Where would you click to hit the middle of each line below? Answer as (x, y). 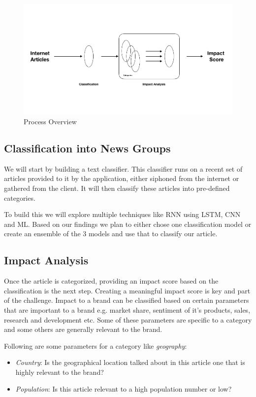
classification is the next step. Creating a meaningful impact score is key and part (127, 290)
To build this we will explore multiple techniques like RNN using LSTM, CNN (122, 214)
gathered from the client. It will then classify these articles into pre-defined (117, 188)
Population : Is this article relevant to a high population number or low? (124, 388)
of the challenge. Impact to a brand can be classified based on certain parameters (127, 300)
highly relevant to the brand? (60, 372)
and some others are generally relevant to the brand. (83, 329)
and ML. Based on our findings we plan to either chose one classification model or (128, 224)
